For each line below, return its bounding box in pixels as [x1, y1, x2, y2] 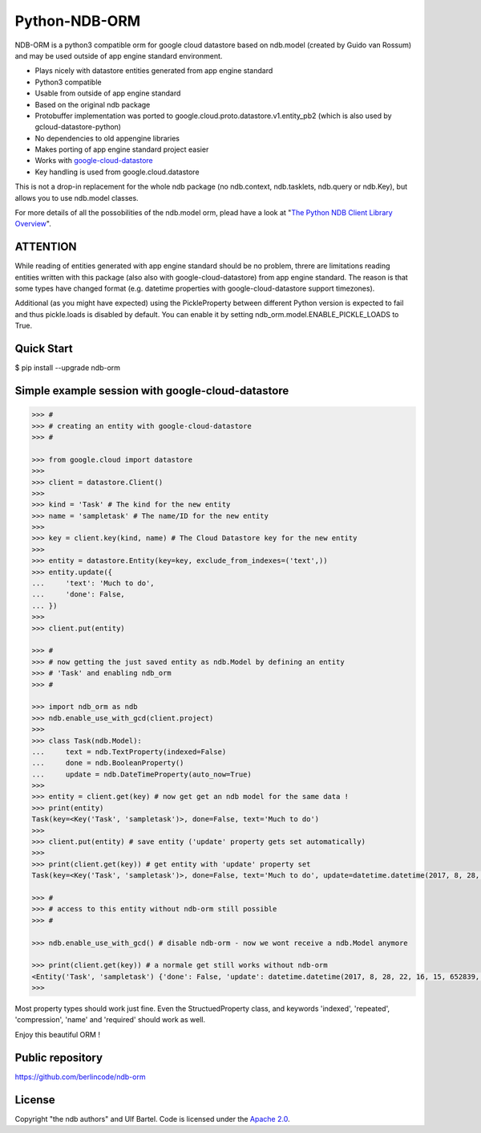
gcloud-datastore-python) [34, 122, 122, 132]
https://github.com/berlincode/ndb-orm [14, 1072, 146, 1082]
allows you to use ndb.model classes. [14, 193, 139, 202]
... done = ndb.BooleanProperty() [31, 759, 184, 768]
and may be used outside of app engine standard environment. [14, 51, 223, 60]
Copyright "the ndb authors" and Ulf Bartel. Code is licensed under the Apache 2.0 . [14, 1114, 290, 1123]
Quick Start [14, 342, 73, 356]
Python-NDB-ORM [14, 12, 141, 30]
